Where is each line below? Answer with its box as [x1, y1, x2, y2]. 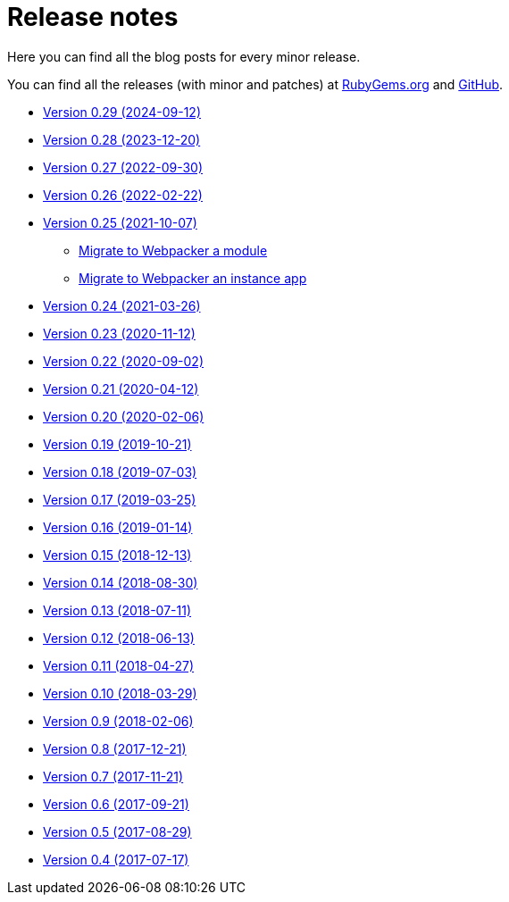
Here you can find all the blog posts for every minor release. [7, 48, 361, 64]
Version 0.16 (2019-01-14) [43, 519, 193, 535]
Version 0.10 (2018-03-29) [43, 685, 197, 701]
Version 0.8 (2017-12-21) [43, 740, 187, 756]
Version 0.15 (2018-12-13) [43, 547, 192, 563]
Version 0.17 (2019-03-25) [43, 491, 196, 507]
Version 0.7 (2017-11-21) [43, 768, 184, 784]
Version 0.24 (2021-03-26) [43, 297, 201, 313]
